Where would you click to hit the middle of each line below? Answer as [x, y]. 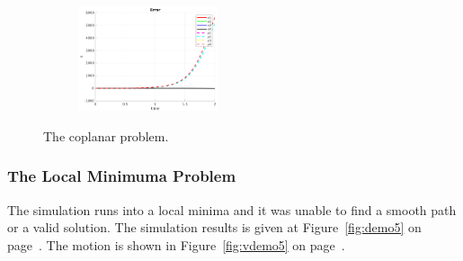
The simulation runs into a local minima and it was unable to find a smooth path [232, 209]
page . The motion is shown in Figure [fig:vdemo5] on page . [176, 244]
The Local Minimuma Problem [122, 176]
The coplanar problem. [106, 135]
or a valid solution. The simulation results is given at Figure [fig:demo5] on [214, 227]
